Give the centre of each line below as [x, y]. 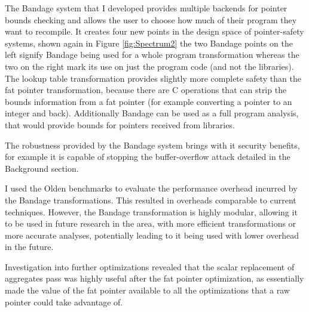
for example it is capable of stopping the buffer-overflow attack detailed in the [148, 157]
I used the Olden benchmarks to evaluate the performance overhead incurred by [151, 188]
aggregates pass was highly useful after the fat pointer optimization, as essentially [154, 278]
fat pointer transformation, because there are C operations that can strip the [146, 90]
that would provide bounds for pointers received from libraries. [120, 124]
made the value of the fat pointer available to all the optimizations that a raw [147, 290]
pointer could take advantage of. [64, 302]
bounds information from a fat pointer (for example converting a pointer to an [149, 101]
